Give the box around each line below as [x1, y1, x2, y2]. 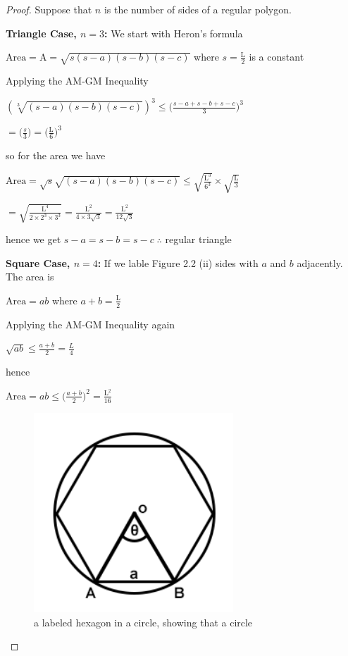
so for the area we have [6, 147, 106, 162]
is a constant [249, 49, 304, 64]
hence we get [6, 232, 61, 247]
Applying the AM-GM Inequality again [6, 316, 175, 331]
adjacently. [297, 255, 343, 270]
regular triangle [165, 232, 232, 247]
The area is [6, 269, 54, 284]
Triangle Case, [6, 25, 77, 40]
